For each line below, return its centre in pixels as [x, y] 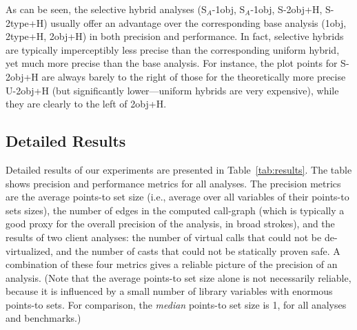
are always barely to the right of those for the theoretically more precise [194, 76]
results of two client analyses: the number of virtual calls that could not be [164, 237]
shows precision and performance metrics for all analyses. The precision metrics [173, 183]
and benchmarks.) [43, 318]
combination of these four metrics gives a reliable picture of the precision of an [172, 264]
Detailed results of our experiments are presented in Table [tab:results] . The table [179, 169]
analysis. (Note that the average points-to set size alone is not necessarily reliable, [178, 277]
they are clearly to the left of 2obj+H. [86, 104]
